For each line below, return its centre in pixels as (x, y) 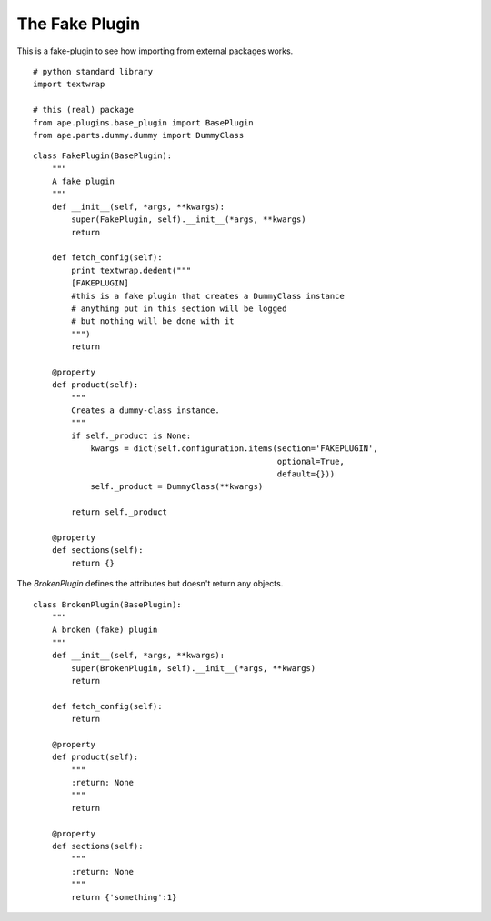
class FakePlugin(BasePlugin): (103, 156)
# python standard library (93, 71)
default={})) (306, 474)
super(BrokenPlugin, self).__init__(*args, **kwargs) (194, 668)
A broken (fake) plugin (105, 630)
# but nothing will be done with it (153, 321)
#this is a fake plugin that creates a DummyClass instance (208, 296)
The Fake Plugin (79, 24)
